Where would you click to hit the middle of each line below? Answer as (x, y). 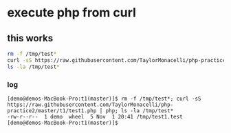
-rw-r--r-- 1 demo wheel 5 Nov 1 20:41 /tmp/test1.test (95, 116)
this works (30, 38)
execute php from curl (71, 13)
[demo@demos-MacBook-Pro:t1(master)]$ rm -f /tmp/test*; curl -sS (104, 99)
